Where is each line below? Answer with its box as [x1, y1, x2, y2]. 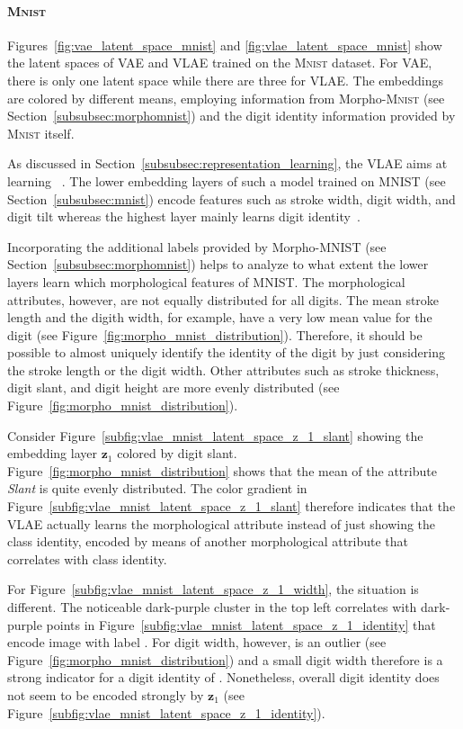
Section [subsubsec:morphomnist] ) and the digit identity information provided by [7, 106, 456, 125]
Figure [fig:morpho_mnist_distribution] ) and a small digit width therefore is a [7, 650, 443, 669]
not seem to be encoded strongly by [7, 685, 204, 704]
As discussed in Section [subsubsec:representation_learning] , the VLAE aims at [7, 154, 448, 173]
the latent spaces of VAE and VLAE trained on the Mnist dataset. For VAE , [7, 53, 432, 72]
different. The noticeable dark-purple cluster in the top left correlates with [7, 598, 417, 616]
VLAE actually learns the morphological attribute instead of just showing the [7, 514, 436, 533]
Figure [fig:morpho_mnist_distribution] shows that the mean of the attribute [7, 461, 437, 480]
